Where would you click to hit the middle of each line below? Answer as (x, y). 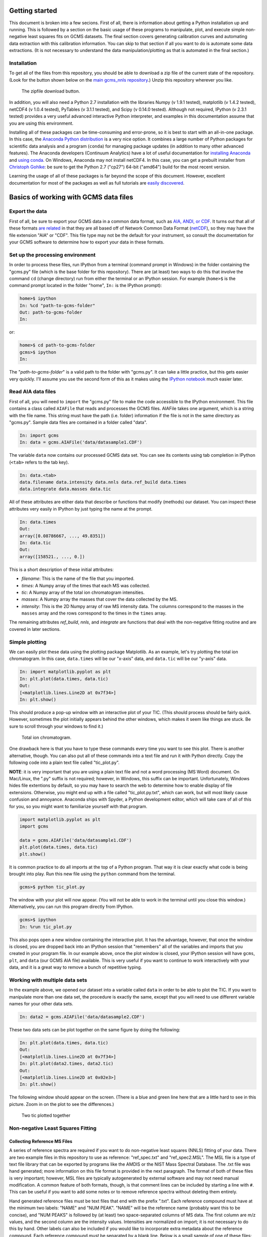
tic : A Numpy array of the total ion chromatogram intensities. (83, 592)
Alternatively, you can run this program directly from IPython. (71, 907)
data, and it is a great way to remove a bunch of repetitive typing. (76, 967)
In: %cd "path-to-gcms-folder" (58, 305)
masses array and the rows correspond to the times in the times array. (94, 613)
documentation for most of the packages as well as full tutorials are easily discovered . (97, 183)
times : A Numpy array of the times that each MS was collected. (86, 585)
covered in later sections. (35, 629)
